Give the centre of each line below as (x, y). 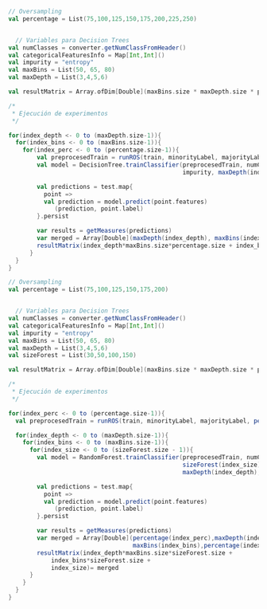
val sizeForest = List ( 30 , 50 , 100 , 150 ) (72, 356)
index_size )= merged (85, 568)
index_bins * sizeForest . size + (101, 560)
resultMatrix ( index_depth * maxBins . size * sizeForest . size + (135, 553)
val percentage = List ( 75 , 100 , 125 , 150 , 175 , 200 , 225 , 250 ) (103, 19)
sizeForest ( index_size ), (223, 465)
